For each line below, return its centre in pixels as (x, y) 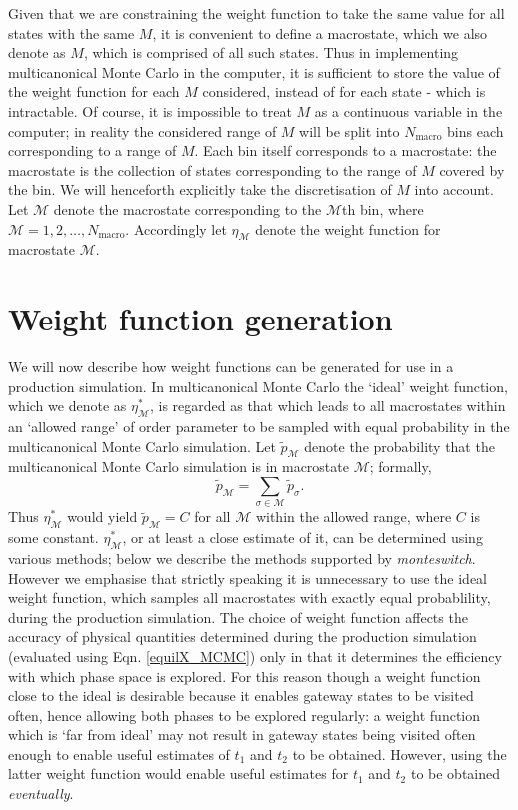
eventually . (41, 793)
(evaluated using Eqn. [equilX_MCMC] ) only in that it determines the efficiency (255, 655)
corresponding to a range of (92, 150)
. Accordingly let (176, 228)
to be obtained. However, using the (399, 753)
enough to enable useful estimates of (119, 753)
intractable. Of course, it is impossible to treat (150, 110)
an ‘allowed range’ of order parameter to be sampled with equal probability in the (259, 426)
